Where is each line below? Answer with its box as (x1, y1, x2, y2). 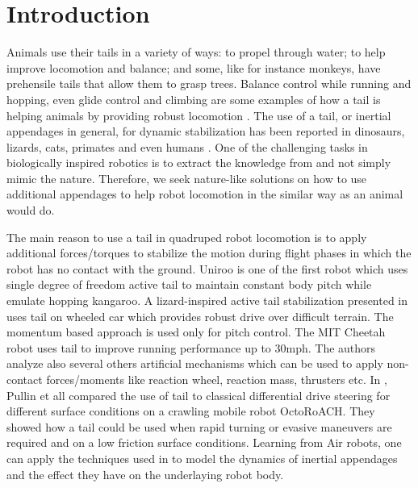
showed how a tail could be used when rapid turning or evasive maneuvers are (6, 418, 392, 435)
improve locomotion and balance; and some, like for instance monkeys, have (6, 59, 381, 76)
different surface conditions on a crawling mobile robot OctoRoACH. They (6, 402, 375, 419)
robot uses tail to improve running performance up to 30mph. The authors (6, 339, 376, 356)
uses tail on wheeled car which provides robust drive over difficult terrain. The (6, 307, 394, 324)
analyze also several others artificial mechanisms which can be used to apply (6, 355, 383, 372)
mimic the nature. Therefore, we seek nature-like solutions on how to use (6, 169, 367, 186)
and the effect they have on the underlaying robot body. (6, 465, 284, 482)
